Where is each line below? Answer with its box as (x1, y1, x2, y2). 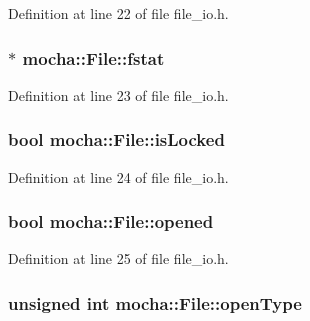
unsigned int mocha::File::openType (8, 290, 302, 315)
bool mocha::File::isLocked (8, 127, 225, 152)
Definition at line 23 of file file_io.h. (8, 84, 229, 105)
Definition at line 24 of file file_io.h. (8, 166, 229, 187)
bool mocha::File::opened (8, 209, 214, 234)
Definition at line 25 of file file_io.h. (8, 248, 229, 269)
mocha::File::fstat (22, 45, 165, 70)
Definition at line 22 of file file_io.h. (8, 3, 229, 23)
